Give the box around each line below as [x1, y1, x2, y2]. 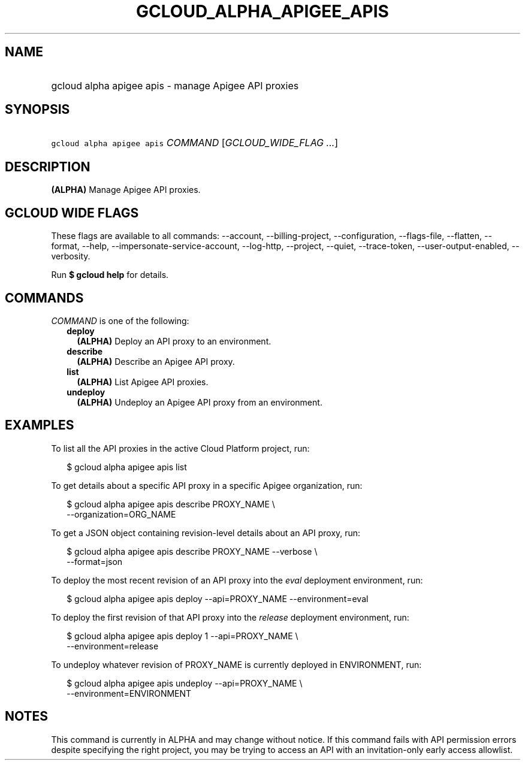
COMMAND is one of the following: [51, 315, 189, 326]
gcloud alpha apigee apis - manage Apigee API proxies [51, 79, 299, 92]
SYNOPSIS [5, 102, 70, 117]
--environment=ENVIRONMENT [67, 688, 192, 699]
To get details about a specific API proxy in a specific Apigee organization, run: [51, 480, 363, 491]
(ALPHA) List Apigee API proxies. [77, 376, 209, 387]
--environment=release [67, 640, 159, 651]
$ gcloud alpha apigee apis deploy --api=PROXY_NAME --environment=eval [67, 593, 369, 604]
